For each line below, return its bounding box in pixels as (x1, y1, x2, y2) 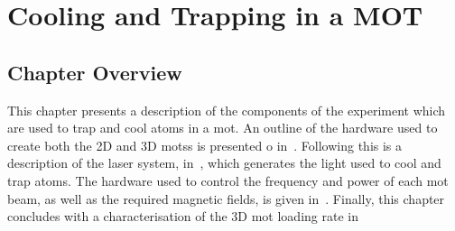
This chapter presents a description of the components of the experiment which (7, 100, 446, 119)
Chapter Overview (7, 58, 182, 86)
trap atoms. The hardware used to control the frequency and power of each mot (7, 171, 449, 189)
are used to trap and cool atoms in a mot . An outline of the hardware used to (7, 118, 438, 137)
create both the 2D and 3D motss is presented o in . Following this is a (7, 135, 403, 154)
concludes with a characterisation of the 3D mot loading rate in (7, 207, 358, 226)
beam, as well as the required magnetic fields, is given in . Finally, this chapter (7, 189, 445, 208)
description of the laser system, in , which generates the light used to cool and (7, 153, 441, 172)
